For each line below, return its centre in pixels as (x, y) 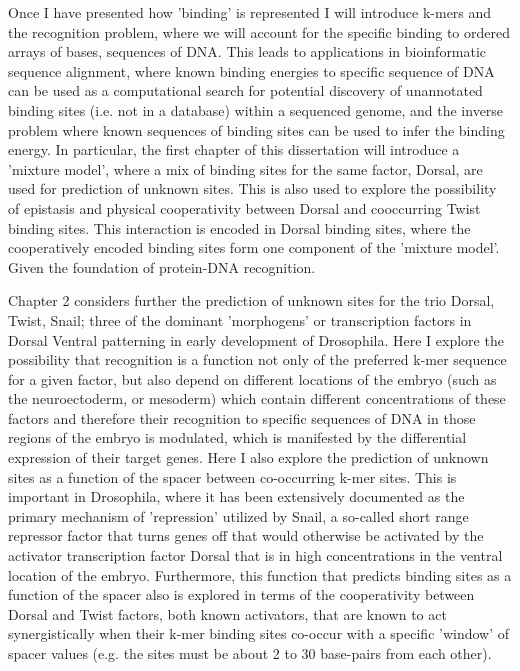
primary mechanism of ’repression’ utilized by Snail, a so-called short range (238, 515)
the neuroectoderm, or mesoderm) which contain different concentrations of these (257, 398)
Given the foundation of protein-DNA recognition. (162, 266)
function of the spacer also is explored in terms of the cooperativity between (241, 594)
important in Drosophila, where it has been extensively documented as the (236, 496)
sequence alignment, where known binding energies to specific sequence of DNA (251, 70)
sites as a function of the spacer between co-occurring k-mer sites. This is (232, 476)
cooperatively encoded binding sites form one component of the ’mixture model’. (254, 247)
